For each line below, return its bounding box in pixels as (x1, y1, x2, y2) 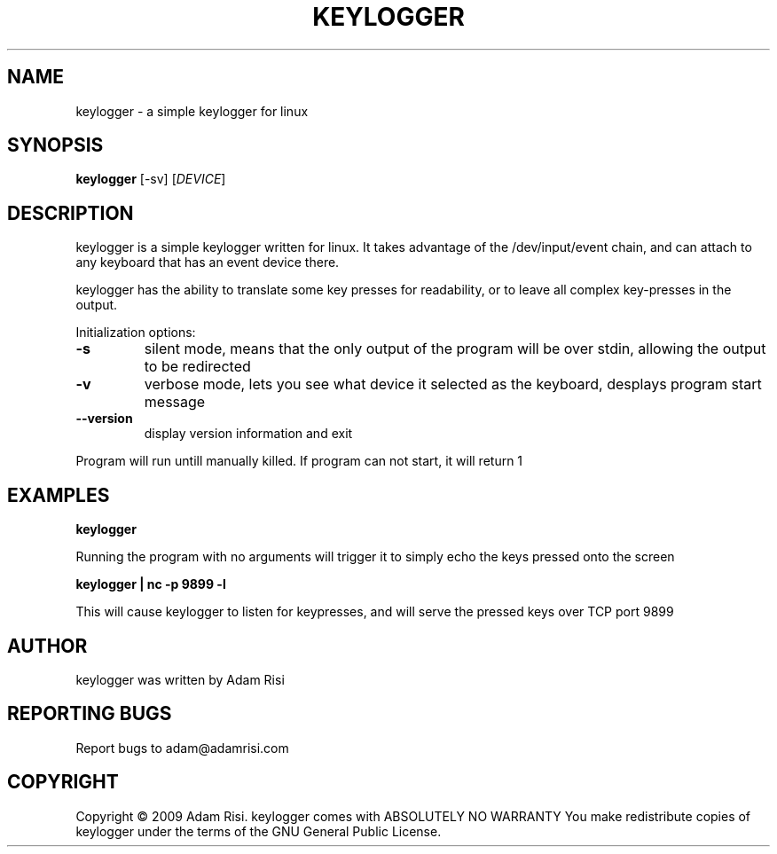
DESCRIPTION (7, 201, 134, 224)
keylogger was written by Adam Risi (75, 671, 285, 687)
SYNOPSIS (7, 134, 104, 157)
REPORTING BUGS (7, 702, 172, 725)
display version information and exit (144, 426, 353, 442)
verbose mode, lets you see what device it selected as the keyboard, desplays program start (144, 375, 762, 394)
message (144, 393, 206, 411)
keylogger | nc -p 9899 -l (75, 576, 226, 592)
